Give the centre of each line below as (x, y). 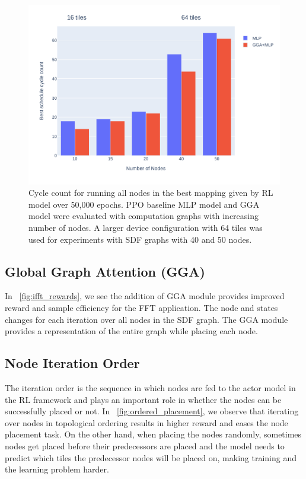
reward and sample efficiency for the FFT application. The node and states (141, 308)
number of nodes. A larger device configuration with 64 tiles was (146, 228)
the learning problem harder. (57, 469)
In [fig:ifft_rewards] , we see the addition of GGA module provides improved (145, 296)
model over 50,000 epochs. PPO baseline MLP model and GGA (144, 204)
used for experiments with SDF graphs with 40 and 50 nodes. (140, 239)
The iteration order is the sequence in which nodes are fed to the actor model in (150, 388)
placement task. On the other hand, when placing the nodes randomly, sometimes (153, 434)
